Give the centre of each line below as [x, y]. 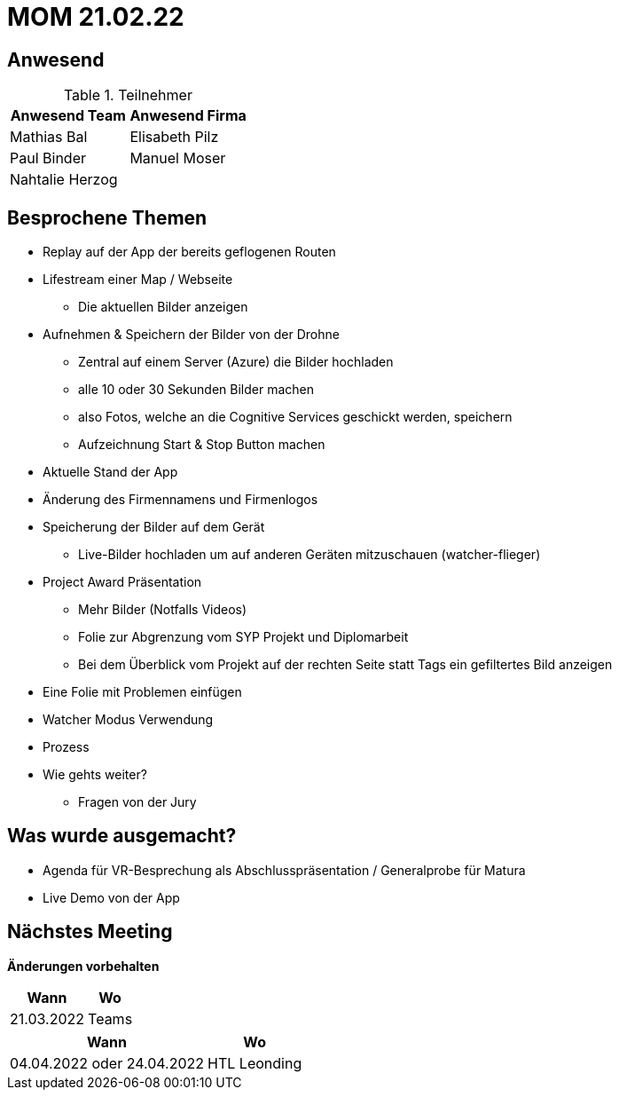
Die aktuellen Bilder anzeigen [163, 307]
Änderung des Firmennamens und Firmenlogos [180, 500]
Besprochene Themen [107, 217]
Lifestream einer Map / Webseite [138, 280]
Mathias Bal [49, 137]
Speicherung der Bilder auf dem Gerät [154, 527]
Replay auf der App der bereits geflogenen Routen [189, 252]
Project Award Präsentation [122, 582]
